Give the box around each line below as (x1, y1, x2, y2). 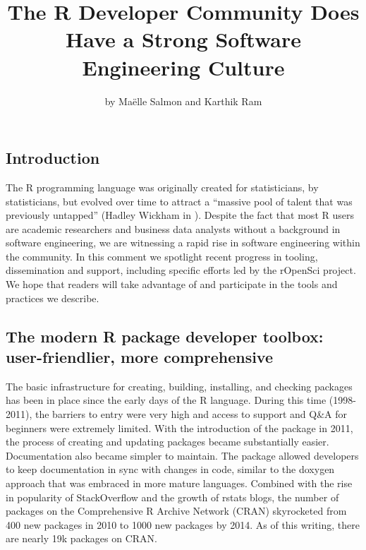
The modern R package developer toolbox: (6, 325, 324, 347)
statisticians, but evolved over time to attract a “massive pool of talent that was (6, 193, 353, 208)
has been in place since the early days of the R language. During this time (6, 393, 327, 407)
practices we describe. (6, 290, 99, 305)
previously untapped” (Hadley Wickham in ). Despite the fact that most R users (6, 208, 354, 222)
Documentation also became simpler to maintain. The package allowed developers (6, 448, 359, 462)
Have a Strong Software (66, 25, 301, 54)
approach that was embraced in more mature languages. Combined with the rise (6, 476, 353, 490)
